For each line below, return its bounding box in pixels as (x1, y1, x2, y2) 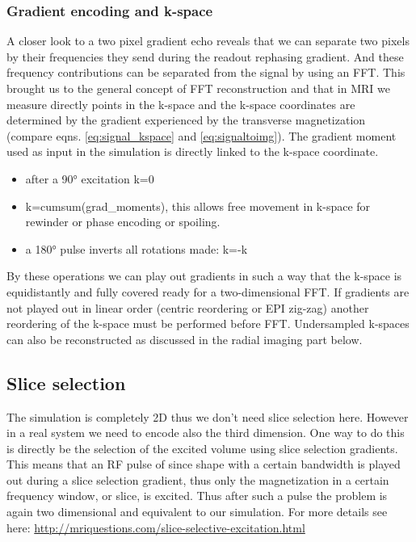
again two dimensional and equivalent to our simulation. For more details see (6, 503, 388, 520)
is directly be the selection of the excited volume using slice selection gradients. (6, 439, 398, 456)
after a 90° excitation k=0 (25, 170, 154, 187)
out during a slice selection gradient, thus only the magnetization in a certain (6, 471, 389, 488)
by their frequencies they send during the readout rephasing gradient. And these (6, 48, 404, 65)
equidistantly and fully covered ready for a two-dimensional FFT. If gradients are (6, 283, 410, 300)
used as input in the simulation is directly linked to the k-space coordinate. (6, 143, 379, 160)
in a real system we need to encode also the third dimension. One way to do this (6, 424, 405, 441)
